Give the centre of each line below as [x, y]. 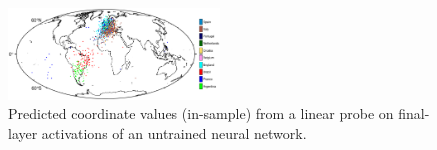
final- [414, 113]
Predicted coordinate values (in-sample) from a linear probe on [201, 113]
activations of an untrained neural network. [174, 132]
